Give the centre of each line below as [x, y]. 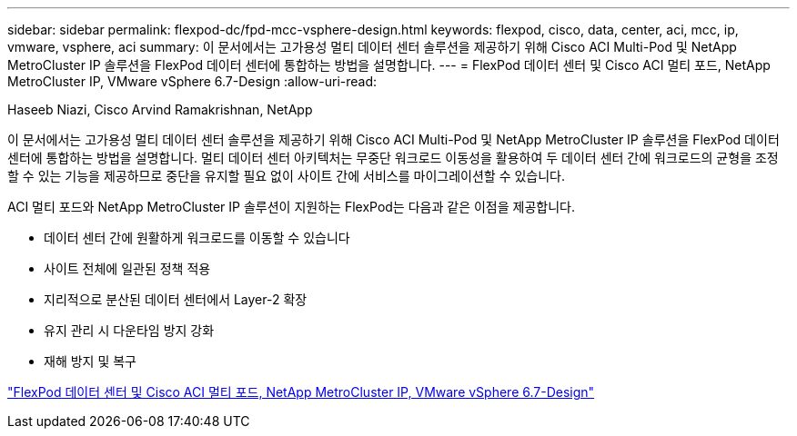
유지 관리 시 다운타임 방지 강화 [129, 330]
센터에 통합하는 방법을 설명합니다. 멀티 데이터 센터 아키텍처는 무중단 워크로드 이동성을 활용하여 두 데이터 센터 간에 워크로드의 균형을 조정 [393, 158]
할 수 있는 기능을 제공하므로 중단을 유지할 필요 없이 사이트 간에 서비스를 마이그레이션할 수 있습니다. [286, 176]
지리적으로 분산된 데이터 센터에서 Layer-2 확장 [176, 299]
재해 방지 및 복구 [90, 361]
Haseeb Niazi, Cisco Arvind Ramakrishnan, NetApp [160, 109]
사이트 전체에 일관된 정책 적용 [127, 268]
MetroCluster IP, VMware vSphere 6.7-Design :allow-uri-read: [192, 81]
